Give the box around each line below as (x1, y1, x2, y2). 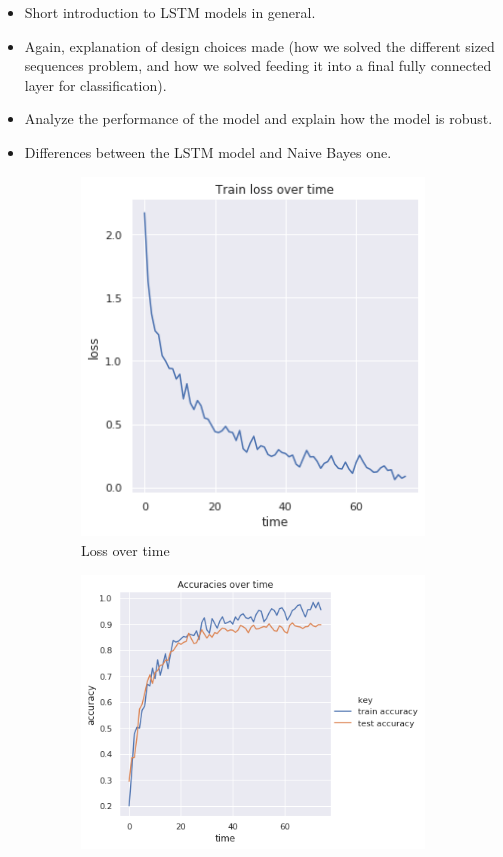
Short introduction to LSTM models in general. (24, 2, 316, 22)
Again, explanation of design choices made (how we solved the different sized (24, 35, 495, 56)
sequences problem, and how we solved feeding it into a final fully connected (24, 55, 492, 76)
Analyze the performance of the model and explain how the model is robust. (24, 108, 493, 129)
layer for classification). (24, 74, 167, 95)
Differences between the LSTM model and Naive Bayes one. (24, 141, 392, 162)
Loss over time (81, 539, 170, 560)
